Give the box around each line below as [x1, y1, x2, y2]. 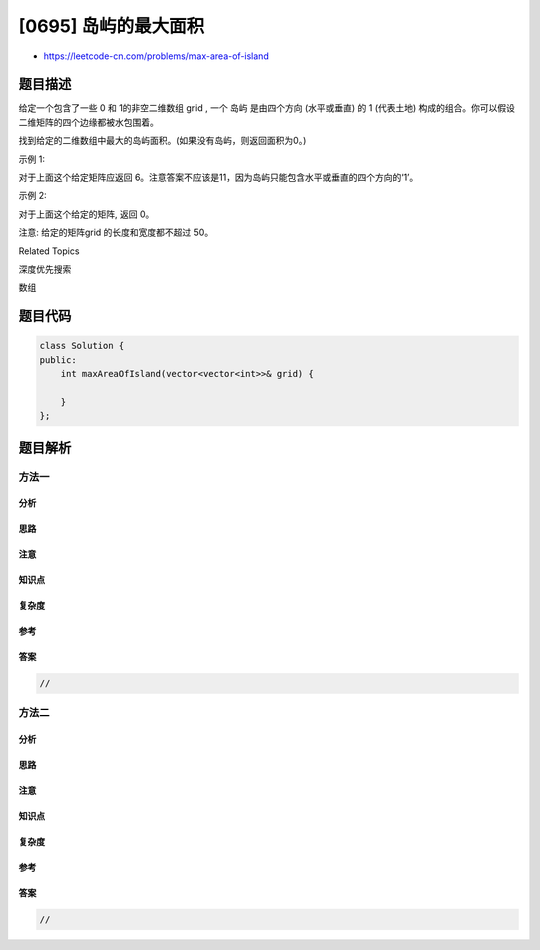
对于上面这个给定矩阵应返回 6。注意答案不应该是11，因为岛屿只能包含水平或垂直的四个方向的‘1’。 [18, 171, 419, 184]
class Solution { [39, 340, 125, 352]
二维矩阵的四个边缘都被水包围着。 [18, 116, 159, 128]
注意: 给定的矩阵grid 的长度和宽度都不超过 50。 [18, 226, 214, 239]
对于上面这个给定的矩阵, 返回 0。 [18, 208, 155, 220]
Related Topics [18, 245, 80, 257]
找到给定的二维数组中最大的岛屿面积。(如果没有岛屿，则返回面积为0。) [18, 135, 307, 147]
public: [39, 354, 77, 365]
